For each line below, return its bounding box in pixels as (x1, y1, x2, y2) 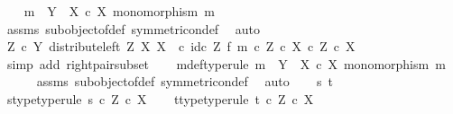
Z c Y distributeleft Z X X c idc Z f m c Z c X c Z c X (6, 37, 356, 56)
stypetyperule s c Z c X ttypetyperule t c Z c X (6, 89, 314, 108)
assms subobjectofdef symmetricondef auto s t (36, 72, 333, 91)
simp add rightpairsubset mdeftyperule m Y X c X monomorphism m (6, 54, 446, 73)
